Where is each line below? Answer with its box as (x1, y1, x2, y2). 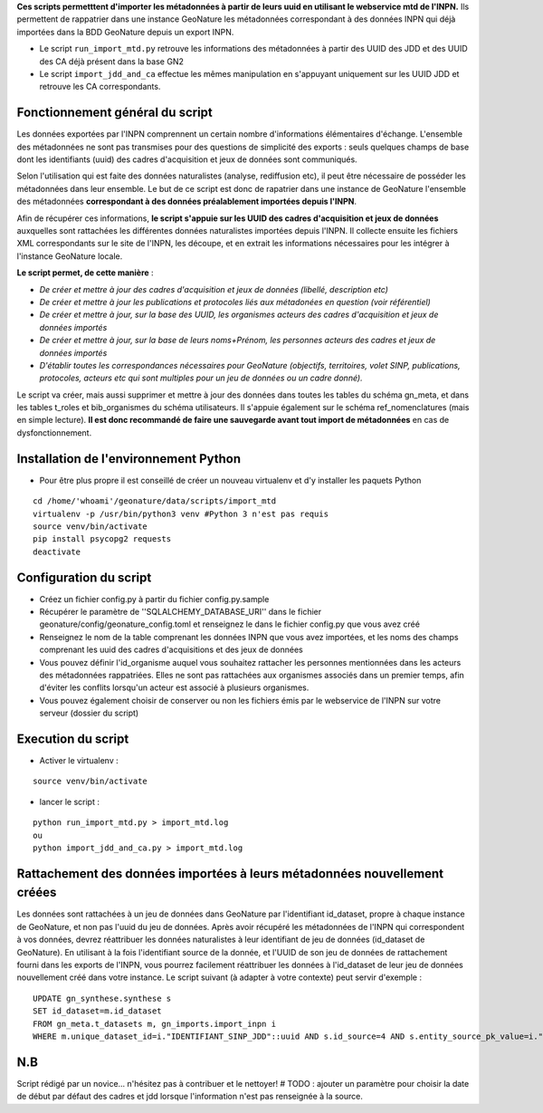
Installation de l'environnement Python (16, 451, 242, 466)
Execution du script (16, 731, 129, 746)
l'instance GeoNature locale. (16, 250, 123, 262)
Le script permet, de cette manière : (16, 267, 154, 278)
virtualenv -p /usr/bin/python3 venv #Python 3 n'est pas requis (33, 508, 329, 519)
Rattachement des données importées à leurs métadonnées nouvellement (16, 866, 443, 881)
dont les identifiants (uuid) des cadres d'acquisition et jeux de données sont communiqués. (16, 154, 357, 165)
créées (16, 885, 57, 900)
